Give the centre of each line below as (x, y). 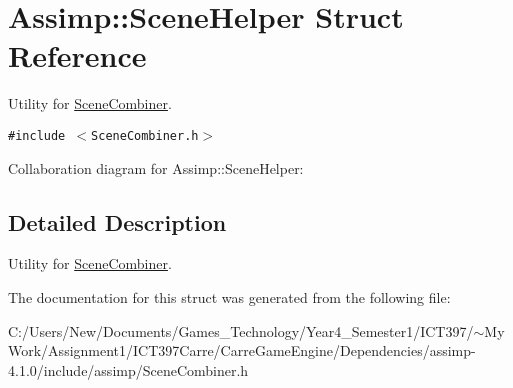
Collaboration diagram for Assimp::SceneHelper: (156, 167)
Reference (77, 55)
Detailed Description (117, 221)
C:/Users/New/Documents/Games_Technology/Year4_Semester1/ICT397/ (241, 330)
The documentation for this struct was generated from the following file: (229, 296)
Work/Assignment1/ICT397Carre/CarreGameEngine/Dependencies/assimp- (242, 350)
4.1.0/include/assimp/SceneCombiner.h (128, 369)
